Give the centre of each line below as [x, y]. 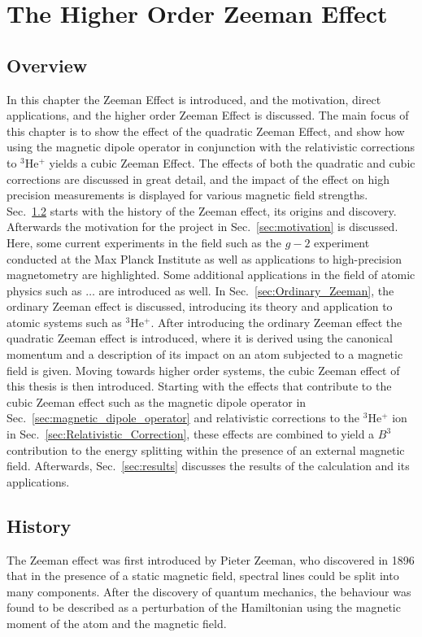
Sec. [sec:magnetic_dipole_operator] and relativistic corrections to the [183, 418]
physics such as [44, 290]
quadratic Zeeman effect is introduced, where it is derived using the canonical [200, 338]
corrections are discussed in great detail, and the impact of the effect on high [198, 179]
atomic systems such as [64, 322]
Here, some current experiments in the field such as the [144, 242]
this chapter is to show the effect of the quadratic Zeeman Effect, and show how [206, 131]
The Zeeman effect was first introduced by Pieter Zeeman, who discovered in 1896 [211, 559]
